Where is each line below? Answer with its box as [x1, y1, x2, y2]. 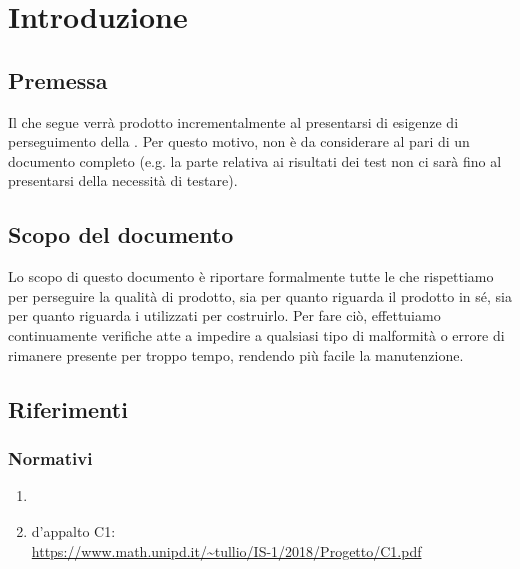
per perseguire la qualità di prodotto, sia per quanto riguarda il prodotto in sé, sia [8, 285, 512, 306]
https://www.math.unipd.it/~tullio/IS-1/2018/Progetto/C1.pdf [31, 540, 422, 561]
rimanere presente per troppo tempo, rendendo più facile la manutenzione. [8, 344, 464, 365]
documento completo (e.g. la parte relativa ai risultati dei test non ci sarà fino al [8, 150, 502, 171]
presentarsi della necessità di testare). [8, 170, 238, 191]
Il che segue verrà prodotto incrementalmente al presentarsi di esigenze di [8, 111, 459, 132]
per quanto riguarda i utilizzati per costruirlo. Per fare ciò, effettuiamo [8, 305, 441, 326]
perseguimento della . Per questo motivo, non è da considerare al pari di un [8, 131, 470, 152]
